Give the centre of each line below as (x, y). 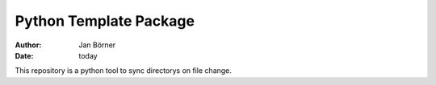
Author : (28, 45)
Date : (24, 55)
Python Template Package (105, 21)
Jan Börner (97, 45)
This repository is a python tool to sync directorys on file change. (123, 71)
